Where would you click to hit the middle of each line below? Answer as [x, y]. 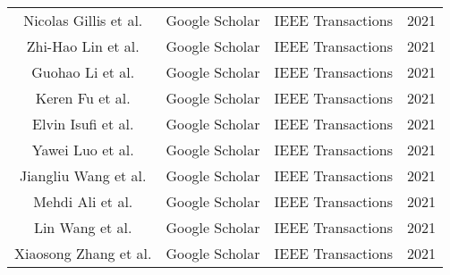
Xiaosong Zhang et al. [83, 253]
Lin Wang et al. [83, 227]
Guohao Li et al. [83, 72]
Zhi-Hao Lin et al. [83, 46]
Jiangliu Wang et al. [83, 175]
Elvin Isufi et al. [83, 124]
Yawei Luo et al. [83, 150]
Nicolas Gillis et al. [83, 20]
